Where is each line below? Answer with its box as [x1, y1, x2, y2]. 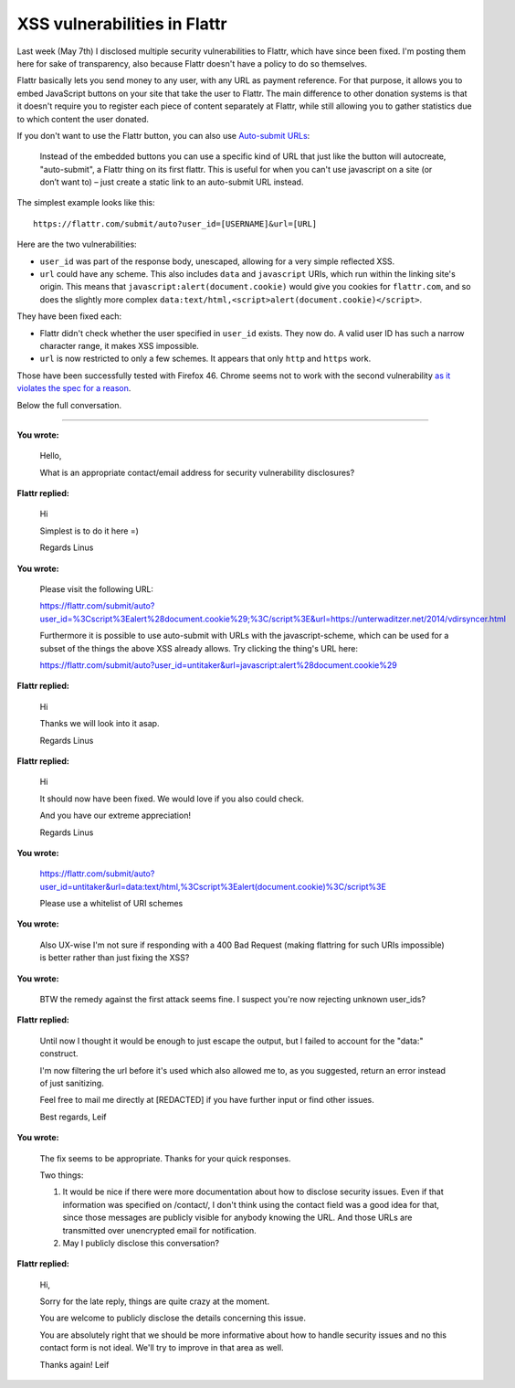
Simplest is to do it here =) [39, 525, 139, 536]
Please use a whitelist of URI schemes [39, 898, 184, 909]
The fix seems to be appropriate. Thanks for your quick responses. [39, 1152, 291, 1164]
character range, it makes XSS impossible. [39, 340, 200, 351]
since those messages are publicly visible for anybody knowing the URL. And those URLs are [62, 1212, 413, 1224]
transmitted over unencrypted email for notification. [62, 1224, 257, 1235]
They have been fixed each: [16, 311, 122, 322]
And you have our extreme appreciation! [39, 810, 192, 821]
